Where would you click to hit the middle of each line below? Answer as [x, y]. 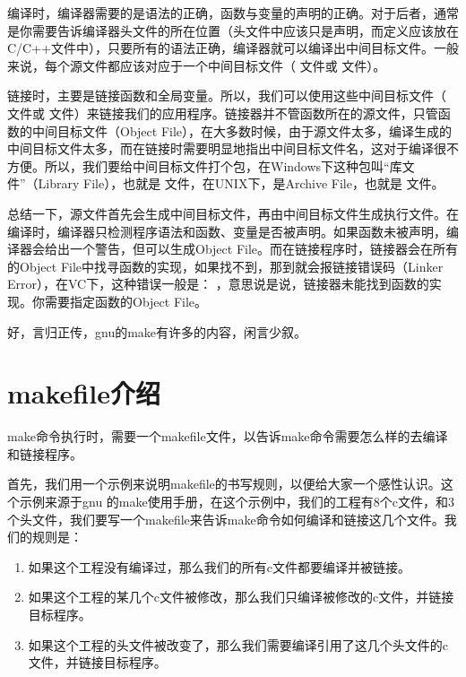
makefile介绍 [84, 393]
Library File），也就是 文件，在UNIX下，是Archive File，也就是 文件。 [241, 183]
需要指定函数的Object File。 [126, 301]
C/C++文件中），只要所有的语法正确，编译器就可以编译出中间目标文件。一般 [233, 48]
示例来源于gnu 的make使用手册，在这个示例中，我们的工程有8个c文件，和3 [237, 501]
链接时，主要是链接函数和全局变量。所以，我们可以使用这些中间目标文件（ [227, 95]
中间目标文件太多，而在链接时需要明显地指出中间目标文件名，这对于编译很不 [233, 148]
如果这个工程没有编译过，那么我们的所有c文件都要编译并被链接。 [220, 566]
